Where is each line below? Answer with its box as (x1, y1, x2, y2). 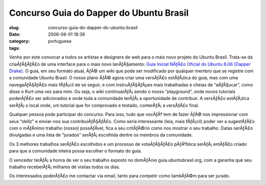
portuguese (48, 38, 71, 44)
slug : (9, 25, 20, 31)
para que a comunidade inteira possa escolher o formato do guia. (9, 148, 142, 154)
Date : (9, 31, 21, 37)
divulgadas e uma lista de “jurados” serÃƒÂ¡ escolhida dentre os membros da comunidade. (9, 132, 193, 138)
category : (9, 38, 30, 44)
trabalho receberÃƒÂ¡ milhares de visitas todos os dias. (9, 164, 121, 170)
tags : (9, 45, 20, 51)
